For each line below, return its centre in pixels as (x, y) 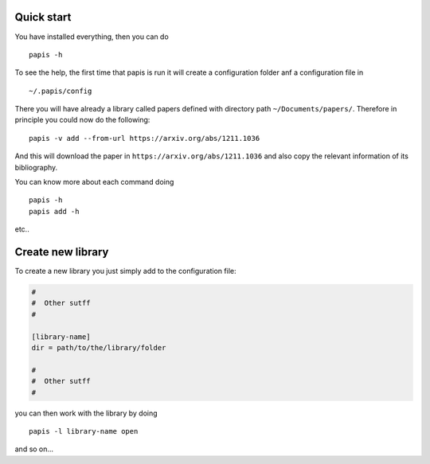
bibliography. (36, 167)
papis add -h (54, 211)
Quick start (43, 17)
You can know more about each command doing (94, 182)
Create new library (62, 252)
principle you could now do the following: (82, 120)
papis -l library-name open (84, 431)
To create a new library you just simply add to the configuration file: (125, 271)
